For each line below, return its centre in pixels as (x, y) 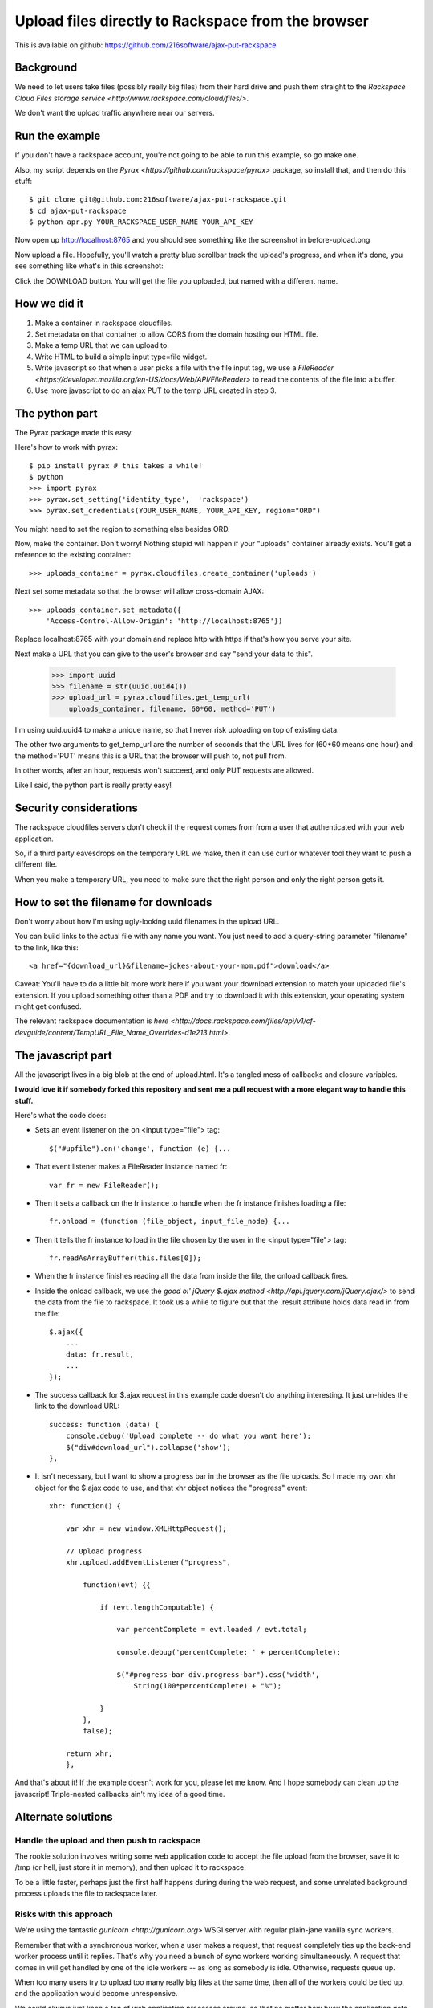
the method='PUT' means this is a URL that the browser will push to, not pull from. (151, 756)
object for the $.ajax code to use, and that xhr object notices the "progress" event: (171, 1488)
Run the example (58, 136)
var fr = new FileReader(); (104, 1185)
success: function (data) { (104, 1424)
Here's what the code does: (61, 1115)
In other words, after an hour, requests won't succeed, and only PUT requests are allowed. (164, 770)
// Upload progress (104, 1551)
